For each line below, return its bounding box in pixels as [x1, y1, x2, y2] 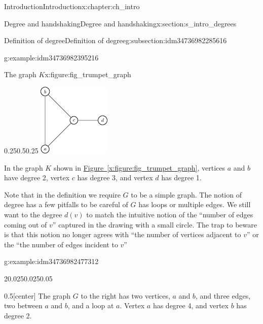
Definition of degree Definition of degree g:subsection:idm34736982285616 [4, 35, 227, 46]
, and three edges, [195, 290, 251, 301]
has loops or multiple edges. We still [138, 199, 251, 210]
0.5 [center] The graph [4, 290, 71, 301]
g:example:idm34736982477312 [4, 256, 99, 267]
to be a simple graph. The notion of [131, 189, 242, 200]
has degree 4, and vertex [153, 300, 229, 311]
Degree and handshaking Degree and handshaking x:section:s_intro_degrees [4, 18, 237, 28]
